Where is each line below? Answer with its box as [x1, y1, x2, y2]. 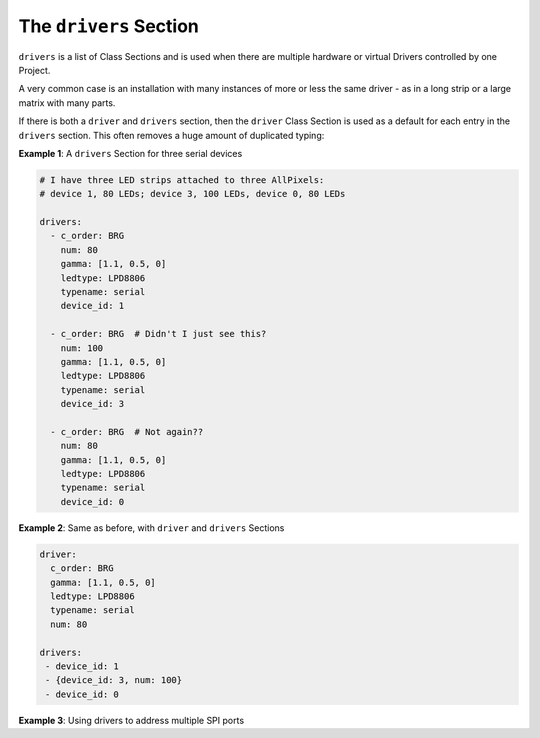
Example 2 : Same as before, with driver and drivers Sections [18, 521, 285, 534]
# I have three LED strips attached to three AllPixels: [39, 174, 325, 185]
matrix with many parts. [18, 96, 116, 109]
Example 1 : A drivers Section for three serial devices [18, 147, 243, 159]
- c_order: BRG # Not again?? [50, 426, 204, 437]
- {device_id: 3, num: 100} [45, 675, 183, 686]
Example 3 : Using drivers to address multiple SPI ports [18, 714, 245, 726]
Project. [18, 64, 51, 76]
